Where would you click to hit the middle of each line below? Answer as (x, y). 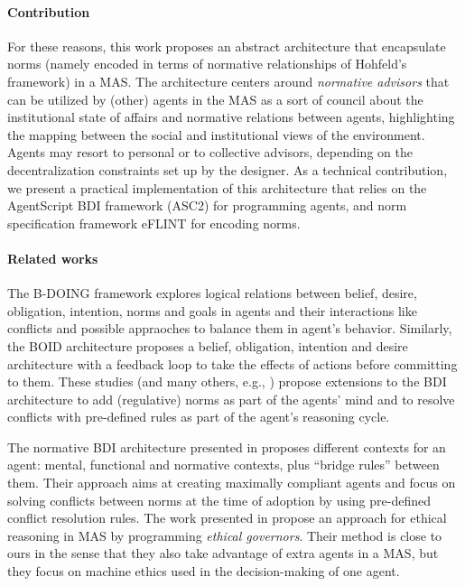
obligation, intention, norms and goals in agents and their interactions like (212, 310)
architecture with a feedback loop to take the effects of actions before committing (232, 363)
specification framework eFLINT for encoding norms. (154, 223)
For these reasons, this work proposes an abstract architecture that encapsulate (227, 46)
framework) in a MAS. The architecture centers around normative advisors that (228, 81)
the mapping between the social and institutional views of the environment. (216, 134)
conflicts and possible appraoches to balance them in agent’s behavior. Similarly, (230, 328)
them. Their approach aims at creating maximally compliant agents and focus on (232, 483)
